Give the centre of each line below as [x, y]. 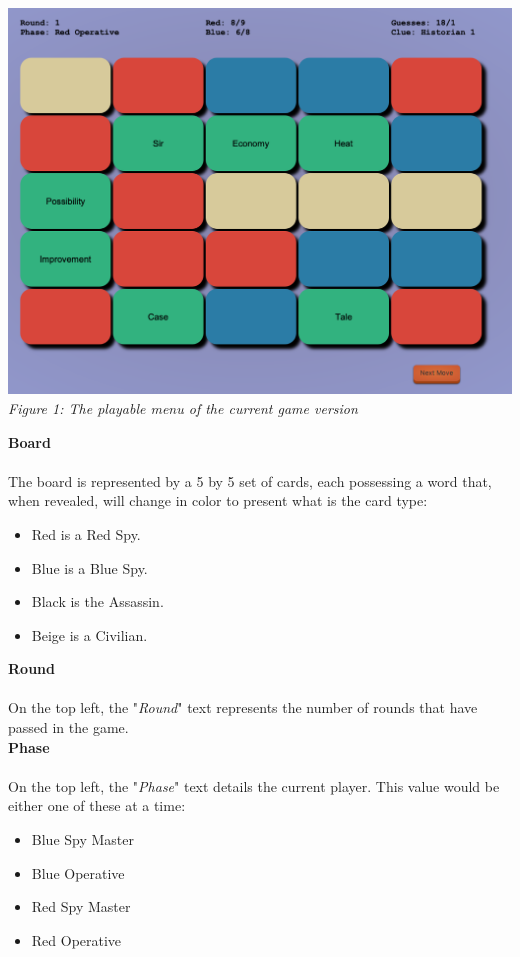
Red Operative [76, 939]
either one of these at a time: [97, 805]
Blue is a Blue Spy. [89, 567]
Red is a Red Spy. [86, 533]
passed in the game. [68, 727]
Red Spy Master [81, 906]
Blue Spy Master [82, 839]
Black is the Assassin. [97, 601]
